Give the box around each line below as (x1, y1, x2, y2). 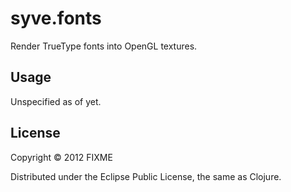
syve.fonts (10, 7, 102, 30)
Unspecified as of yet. (10, 95, 102, 107)
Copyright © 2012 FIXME (10, 151, 113, 163)
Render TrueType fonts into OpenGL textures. (10, 40, 198, 52)
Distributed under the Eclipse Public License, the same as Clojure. (10, 170, 282, 182)
